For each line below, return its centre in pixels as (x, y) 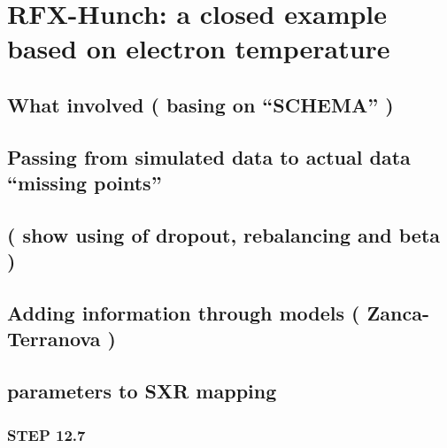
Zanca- (398, 313)
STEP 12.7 (46, 434)
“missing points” (85, 183)
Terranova (54, 339)
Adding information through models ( (184, 313)
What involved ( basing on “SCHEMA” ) (200, 104)
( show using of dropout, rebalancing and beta (224, 234)
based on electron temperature (199, 48)
